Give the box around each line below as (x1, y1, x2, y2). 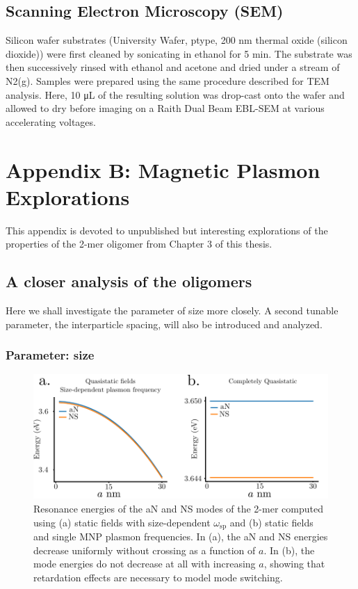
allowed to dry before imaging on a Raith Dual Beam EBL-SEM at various (6, 101, 325, 115)
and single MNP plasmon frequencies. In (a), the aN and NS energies (33, 529, 328, 544)
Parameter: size (6, 346, 95, 364)
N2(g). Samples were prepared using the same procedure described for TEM (6, 73, 329, 88)
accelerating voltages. (6, 114, 96, 129)
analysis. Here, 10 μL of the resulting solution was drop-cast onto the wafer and (6, 87, 345, 102)
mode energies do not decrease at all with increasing (33, 556, 256, 571)
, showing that (263, 556, 325, 571)
